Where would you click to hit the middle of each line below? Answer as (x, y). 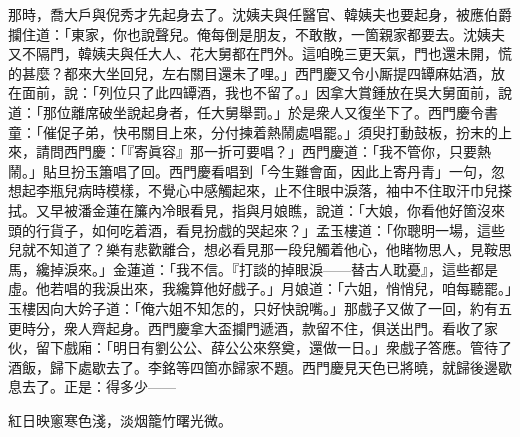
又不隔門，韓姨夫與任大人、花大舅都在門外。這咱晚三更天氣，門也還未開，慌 (260, 53)
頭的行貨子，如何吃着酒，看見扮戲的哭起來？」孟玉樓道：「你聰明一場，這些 (256, 229)
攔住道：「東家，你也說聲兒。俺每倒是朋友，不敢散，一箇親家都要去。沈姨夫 (256, 33)
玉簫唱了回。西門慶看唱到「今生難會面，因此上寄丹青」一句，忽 (294, 170)
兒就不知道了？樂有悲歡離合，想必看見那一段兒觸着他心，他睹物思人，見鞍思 (260, 249)
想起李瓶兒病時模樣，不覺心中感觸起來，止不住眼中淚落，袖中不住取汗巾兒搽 (260, 190)
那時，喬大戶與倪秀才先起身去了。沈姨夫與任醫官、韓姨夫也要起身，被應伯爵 (260, 14)
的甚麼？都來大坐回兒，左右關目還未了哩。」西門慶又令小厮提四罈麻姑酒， (249, 72)
